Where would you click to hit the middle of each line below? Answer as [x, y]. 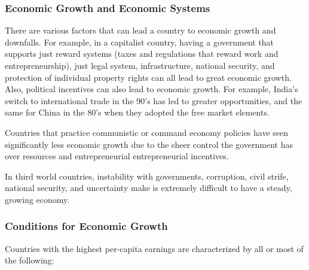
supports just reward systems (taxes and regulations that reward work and [142, 54]
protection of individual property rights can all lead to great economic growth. [148, 77]
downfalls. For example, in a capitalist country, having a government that [140, 42]
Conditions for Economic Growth [86, 226]
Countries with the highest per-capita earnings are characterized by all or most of [154, 248]
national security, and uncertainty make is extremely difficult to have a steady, [149, 188]
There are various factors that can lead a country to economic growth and [140, 30]
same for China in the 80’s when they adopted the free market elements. [137, 112]
